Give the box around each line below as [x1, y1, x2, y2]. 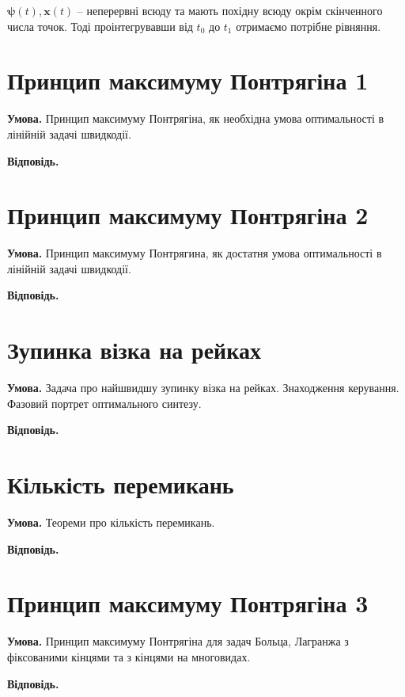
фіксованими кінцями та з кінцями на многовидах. [7, 648, 251, 665]
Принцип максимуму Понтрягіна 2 [7, 199, 369, 231]
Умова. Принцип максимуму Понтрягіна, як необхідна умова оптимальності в [7, 110, 384, 127]
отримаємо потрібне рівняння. [236, 17, 381, 34]
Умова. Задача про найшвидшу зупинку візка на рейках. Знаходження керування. [7, 379, 399, 396]
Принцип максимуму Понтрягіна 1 [7, 64, 369, 97]
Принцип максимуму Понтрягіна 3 [7, 587, 369, 619]
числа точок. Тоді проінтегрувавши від [7, 17, 193, 34]
